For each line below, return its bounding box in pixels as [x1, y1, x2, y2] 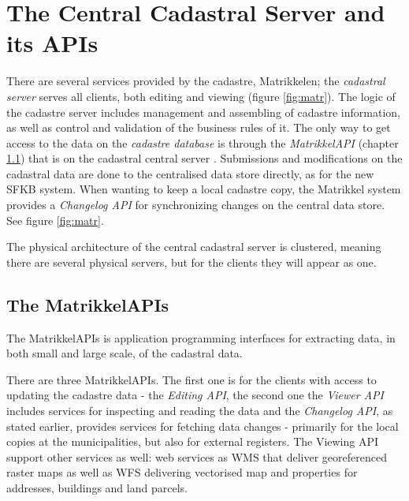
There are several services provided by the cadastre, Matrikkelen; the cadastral [6, 73, 385, 89]
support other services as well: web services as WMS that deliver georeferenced [6, 448, 387, 465]
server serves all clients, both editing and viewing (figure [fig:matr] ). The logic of [6, 88, 396, 104]
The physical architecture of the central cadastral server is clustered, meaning [6, 238, 381, 255]
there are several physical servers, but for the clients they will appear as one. [6, 253, 377, 270]
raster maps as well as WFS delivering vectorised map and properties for [6, 464, 358, 480]
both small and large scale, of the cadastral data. [6, 345, 243, 361]
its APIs [6, 27, 99, 59]
